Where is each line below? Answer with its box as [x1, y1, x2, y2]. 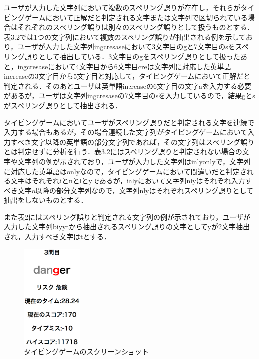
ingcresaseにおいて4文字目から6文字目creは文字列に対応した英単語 [17, 61, 231, 71]
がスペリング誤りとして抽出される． [4, 100, 122, 110]
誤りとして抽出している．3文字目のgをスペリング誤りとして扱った [24, 51, 240, 61]
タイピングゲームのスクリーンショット [24, 346, 149, 357]
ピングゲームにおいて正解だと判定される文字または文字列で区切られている [4, 12, 248, 22]
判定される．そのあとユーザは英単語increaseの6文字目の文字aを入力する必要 [4, 80, 252, 91]
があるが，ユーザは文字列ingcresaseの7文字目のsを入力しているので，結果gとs [4, 90, 255, 101]
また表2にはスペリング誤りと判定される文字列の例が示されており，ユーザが [4, 211, 250, 222]
